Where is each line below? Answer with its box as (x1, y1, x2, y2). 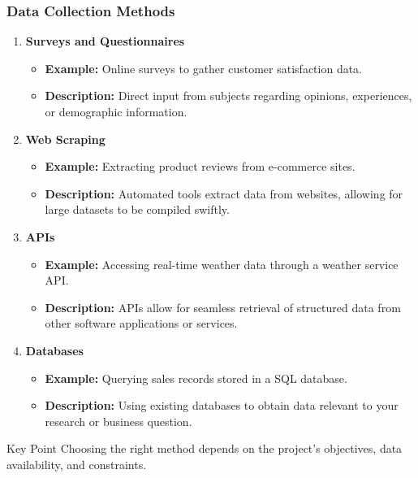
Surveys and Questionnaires (25, 33, 185, 50)
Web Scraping (25, 130, 106, 147)
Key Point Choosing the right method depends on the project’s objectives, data (6, 440, 403, 457)
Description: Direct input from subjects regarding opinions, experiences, (45, 87, 412, 104)
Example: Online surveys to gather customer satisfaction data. (45, 59, 362, 76)
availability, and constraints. (6, 455, 147, 472)
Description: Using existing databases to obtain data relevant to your (45, 397, 399, 414)
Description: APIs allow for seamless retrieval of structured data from (45, 298, 401, 315)
